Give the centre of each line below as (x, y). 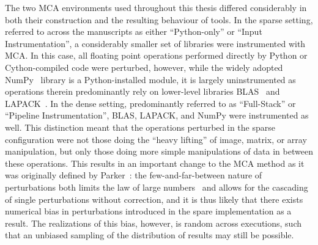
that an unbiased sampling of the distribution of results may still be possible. (150, 235)
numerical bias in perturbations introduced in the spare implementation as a (148, 211)
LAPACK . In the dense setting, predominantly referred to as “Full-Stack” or (150, 103)
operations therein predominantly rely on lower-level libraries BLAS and (142, 91)
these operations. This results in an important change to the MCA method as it (155, 163)
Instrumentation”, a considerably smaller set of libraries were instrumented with (155, 43)
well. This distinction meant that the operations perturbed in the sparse (140, 127)
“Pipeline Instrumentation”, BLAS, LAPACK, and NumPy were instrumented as (157, 115)
